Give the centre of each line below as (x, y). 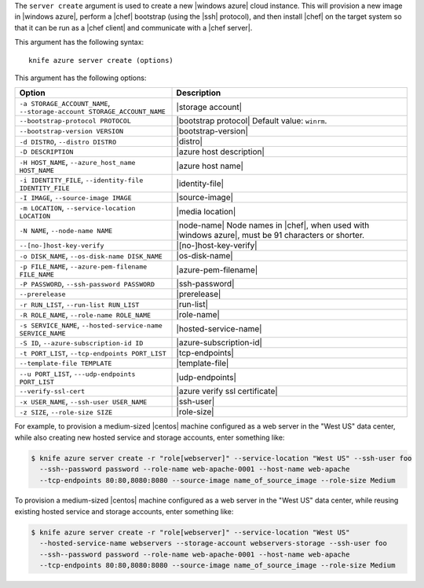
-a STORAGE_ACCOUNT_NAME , (65, 104)
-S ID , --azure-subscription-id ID (81, 343)
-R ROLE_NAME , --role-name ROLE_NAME (85, 315)
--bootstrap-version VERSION (71, 131)
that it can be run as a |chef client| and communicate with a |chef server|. (133, 27)
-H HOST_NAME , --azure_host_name (77, 163)
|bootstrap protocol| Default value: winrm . (252, 121)
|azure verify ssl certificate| (227, 391)
